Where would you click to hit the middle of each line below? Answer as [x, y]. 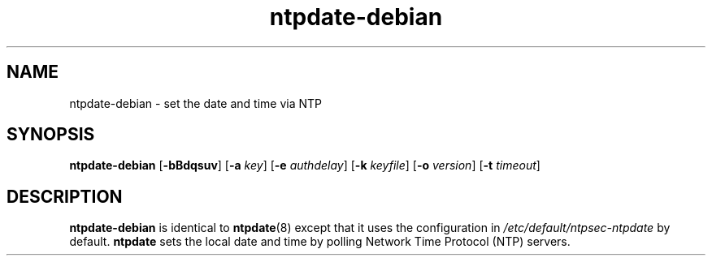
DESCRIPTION [65, 196]
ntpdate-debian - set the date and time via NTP [196, 103]
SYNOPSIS [51, 135]
